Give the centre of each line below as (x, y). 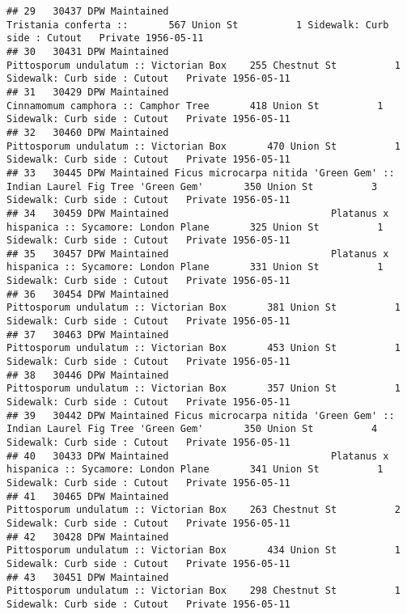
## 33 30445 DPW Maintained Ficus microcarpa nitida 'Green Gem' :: (201, 173)
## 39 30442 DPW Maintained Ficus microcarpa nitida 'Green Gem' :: (201, 415)
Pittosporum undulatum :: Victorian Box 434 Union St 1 (203, 550)
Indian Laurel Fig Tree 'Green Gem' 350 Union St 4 (192, 429)
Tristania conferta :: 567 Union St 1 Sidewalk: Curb (198, 25)
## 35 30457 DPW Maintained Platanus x (198, 254)
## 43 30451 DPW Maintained (88, 577)
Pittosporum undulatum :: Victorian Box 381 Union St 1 (203, 308)
